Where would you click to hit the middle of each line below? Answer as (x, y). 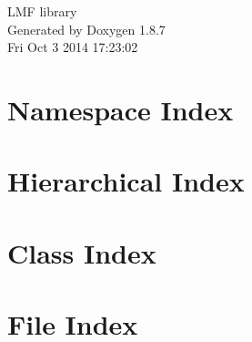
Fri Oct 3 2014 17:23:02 (73, 47)
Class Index (82, 252)
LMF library (42, 11)
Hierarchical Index (126, 181)
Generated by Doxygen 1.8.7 (86, 29)
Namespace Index (121, 109)
